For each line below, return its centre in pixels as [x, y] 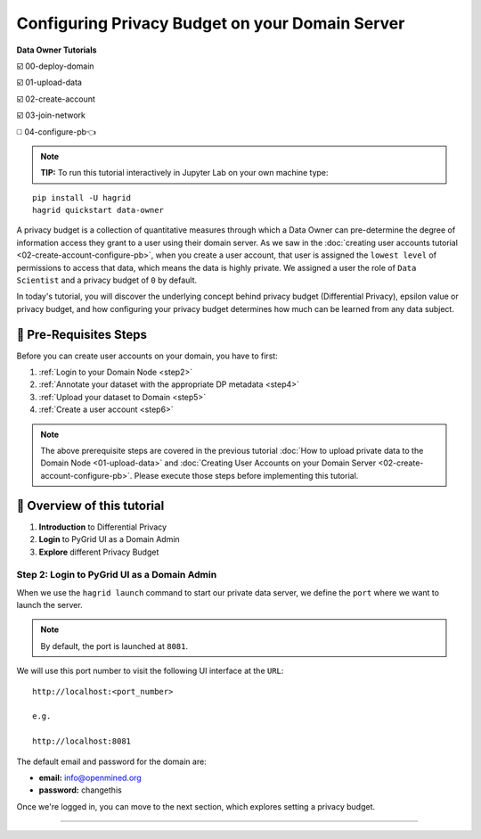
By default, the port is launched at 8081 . [114, 646]
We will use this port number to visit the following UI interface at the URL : [150, 671]
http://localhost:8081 [82, 741]
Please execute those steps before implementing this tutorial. [246, 475]
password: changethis [80, 790]
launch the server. [50, 605]
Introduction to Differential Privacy [103, 527]
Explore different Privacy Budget [99, 552]
